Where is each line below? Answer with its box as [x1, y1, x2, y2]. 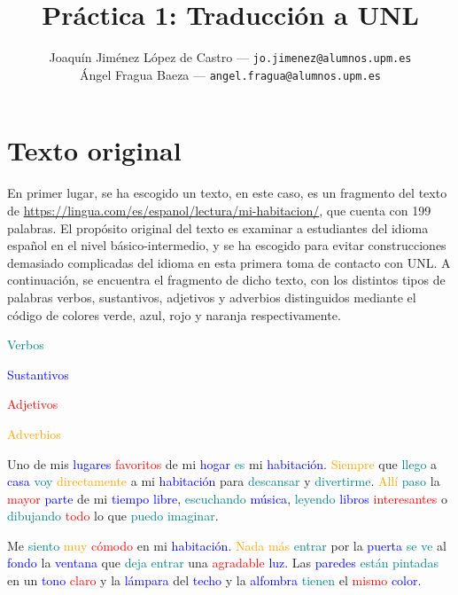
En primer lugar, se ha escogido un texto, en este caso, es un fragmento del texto [7, 184, 447, 202]
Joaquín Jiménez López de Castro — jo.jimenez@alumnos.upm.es [49, 48, 412, 67]
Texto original [7, 132, 182, 168]
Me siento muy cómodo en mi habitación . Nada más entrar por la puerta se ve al [7, 536, 446, 554]
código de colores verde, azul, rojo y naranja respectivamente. [7, 305, 341, 324]
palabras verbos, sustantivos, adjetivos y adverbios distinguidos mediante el [7, 287, 416, 306]
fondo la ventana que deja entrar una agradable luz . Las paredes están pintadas [7, 553, 439, 572]
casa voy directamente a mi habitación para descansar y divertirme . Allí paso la [7, 472, 440, 490]
